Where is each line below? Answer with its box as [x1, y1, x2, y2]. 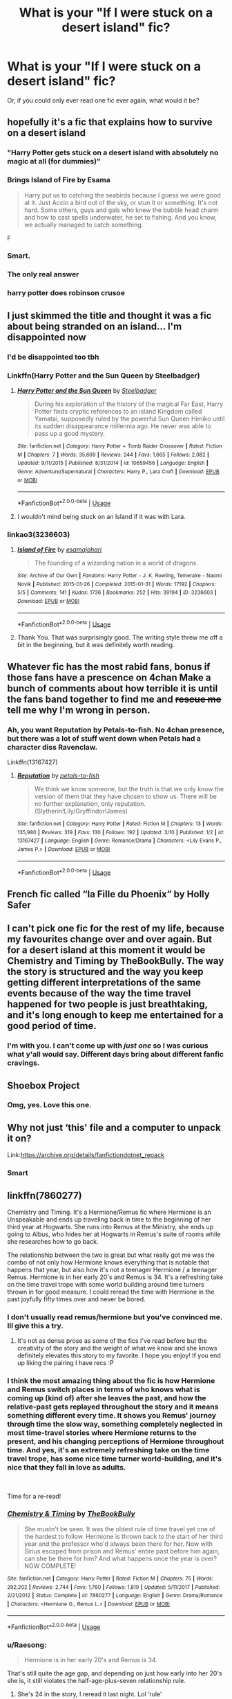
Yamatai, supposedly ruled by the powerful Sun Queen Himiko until [34, 414, 225, 423]
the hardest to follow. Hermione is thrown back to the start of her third [23, 1532, 223, 1540]
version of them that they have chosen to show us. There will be [34, 792, 217, 801]
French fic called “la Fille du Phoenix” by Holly [7, 888, 211, 900]
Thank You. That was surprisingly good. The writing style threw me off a [17, 633, 223, 642]
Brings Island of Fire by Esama [7, 175, 110, 185]
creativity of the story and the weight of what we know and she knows [17, 1344, 217, 1353]
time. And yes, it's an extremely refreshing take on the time [7, 1445, 210, 1455]
